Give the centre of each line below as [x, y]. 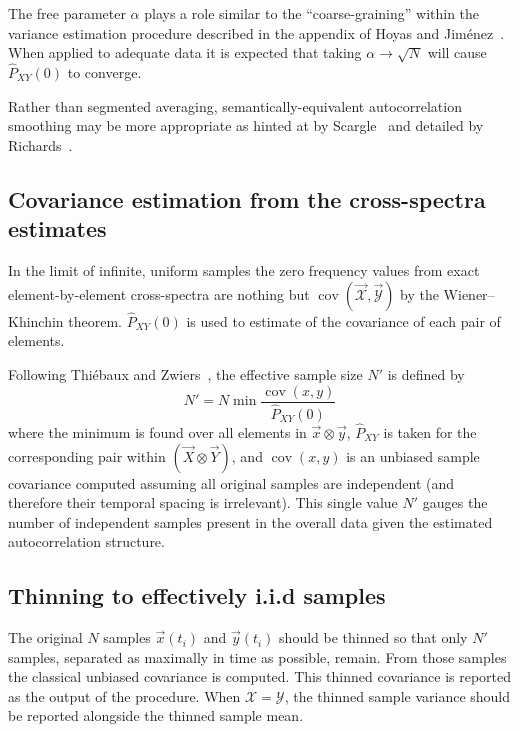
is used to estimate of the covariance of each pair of [343, 320]
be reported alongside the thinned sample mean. [156, 715]
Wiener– [469, 293]
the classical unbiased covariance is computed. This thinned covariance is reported [260, 676]
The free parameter [67, 13]
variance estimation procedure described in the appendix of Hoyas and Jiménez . [256, 32]
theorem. [95, 320]
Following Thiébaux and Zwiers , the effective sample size [185, 373]
